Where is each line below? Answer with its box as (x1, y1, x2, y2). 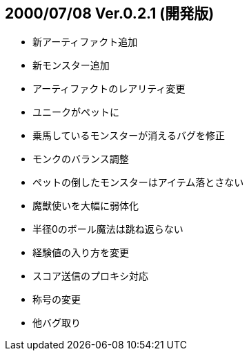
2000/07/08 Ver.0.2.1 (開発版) (5, 5, 215, 22)
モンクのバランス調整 (32, 153, 129, 165)
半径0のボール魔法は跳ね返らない (32, 223, 183, 235)
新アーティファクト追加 (32, 36, 138, 48)
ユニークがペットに (32, 106, 119, 118)
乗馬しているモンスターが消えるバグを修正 (32, 129, 225, 142)
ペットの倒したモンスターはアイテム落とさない (32, 176, 244, 189)
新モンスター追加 (32, 59, 110, 72)
